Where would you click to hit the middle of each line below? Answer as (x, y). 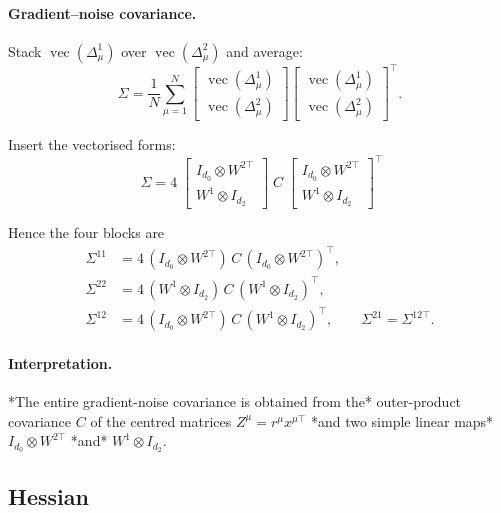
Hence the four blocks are (86, 232)
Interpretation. (60, 363)
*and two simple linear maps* (402, 420)
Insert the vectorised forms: (92, 144)
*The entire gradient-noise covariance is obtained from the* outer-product (235, 401)
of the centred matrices (161, 420)
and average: (264, 50)
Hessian (48, 495)
